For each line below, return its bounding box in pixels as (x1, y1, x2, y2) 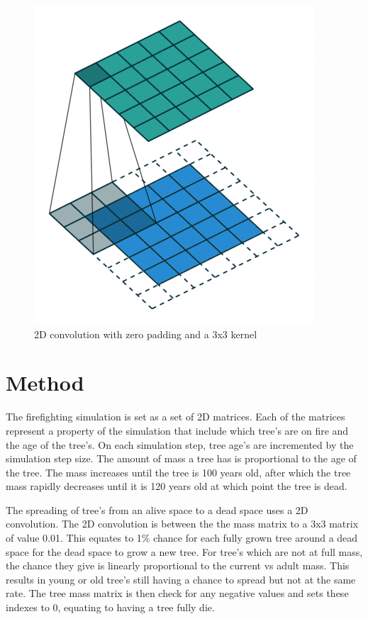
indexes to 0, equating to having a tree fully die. (6, 600, 215, 615)
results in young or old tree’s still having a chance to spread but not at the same (6, 571, 356, 586)
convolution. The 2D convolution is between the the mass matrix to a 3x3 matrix (6, 516, 359, 531)
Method (6, 368, 84, 397)
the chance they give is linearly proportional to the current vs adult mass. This (6, 558, 350, 573)
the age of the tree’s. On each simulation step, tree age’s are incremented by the (6, 437, 354, 452)
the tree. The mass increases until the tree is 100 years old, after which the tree (6, 464, 351, 479)
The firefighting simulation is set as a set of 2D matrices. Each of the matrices (6, 409, 345, 424)
